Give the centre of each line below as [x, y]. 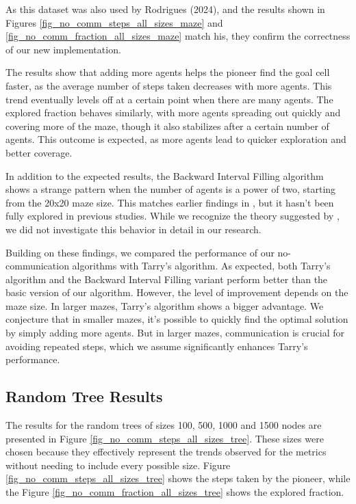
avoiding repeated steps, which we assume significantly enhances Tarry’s [157, 346]
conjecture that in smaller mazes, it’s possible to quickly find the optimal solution [177, 319]
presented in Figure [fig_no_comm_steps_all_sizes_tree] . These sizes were [165, 438]
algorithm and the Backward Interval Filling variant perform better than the [167, 279]
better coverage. [39, 152]
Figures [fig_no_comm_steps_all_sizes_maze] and [114, 22]
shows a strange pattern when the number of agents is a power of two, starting [171, 189]
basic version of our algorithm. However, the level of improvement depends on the [177, 292]
